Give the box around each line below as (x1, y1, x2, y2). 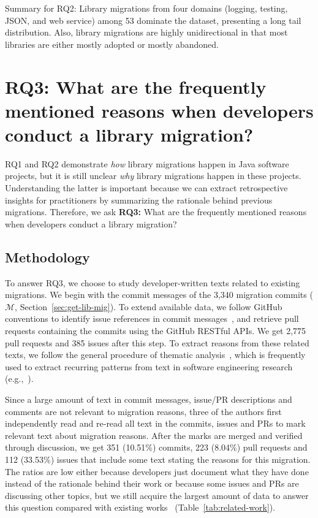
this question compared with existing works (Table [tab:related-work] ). (5, 501, 276, 514)
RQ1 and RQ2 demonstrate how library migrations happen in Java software (5, 157, 289, 170)
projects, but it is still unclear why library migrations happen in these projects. (5, 169, 301, 182)
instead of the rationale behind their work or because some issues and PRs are (5, 477, 299, 490)
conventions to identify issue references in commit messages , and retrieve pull (5, 312, 299, 325)
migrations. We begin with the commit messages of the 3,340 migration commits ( (5, 288, 313, 301)
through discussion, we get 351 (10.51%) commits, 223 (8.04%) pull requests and (5, 441, 308, 454)
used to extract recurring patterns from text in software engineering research (5, 360, 293, 373)
